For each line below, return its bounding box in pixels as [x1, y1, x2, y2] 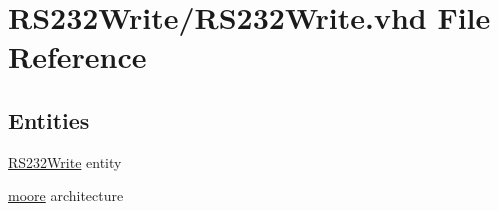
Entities [8, 104, 90, 135]
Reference [8, 36, 147, 77]
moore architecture [8, 185, 124, 206]
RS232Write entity [8, 151, 122, 172]
